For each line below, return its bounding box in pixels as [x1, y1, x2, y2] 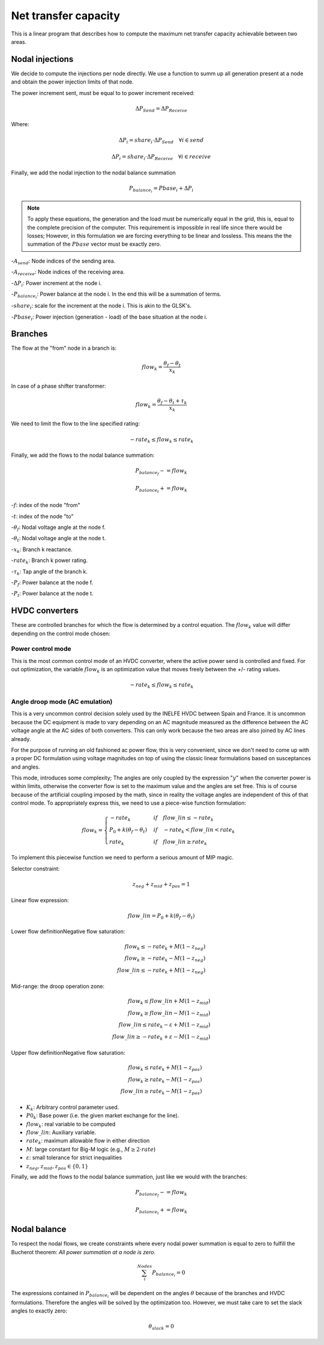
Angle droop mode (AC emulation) [11, 697, 113, 706]
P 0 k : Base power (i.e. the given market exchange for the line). [26, 1112, 179, 1120]
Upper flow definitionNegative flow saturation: [11, 1049, 125, 1056]
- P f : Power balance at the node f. [11, 579, 94, 587]
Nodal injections [11, 54, 74, 64]
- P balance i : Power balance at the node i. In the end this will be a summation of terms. [11, 290, 221, 300]
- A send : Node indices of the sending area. [11, 257, 116, 266]
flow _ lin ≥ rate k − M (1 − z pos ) [120, 1088, 202, 1096]
